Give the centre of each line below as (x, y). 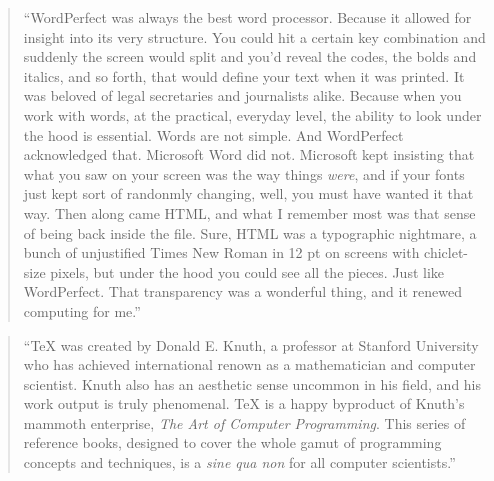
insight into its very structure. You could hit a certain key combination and (254, 36)
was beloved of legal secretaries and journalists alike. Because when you (242, 95)
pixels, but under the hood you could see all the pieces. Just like (247, 271)
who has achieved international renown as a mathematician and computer (249, 364)
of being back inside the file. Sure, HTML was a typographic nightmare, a (250, 232)
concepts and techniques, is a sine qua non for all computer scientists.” (239, 462)
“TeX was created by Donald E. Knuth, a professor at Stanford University (251, 344)
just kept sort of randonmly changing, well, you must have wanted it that (248, 193)
